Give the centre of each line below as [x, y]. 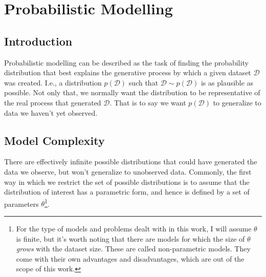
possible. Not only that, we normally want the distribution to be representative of [132, 92]
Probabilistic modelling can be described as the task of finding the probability [126, 62]
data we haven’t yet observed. [51, 112]
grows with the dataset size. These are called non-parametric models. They [133, 249]
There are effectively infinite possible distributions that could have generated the [131, 162]
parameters [21, 204]
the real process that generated [53, 102]
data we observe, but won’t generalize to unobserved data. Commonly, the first [128, 171]
